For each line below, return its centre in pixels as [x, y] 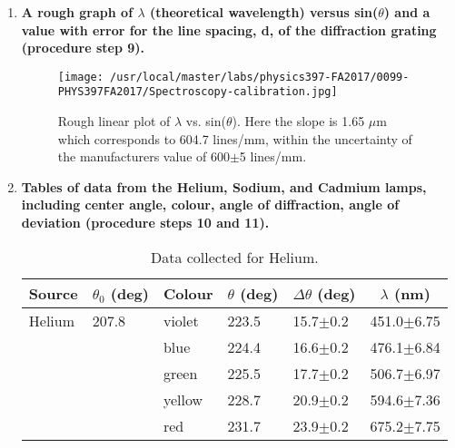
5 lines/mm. [273, 156]
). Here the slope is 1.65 [298, 121]
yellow [183, 399]
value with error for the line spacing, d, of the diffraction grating [229, 29]
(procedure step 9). [83, 48]
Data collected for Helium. [234, 257]
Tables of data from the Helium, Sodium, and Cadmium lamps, [224, 186]
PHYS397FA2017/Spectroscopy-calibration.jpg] [198, 92]
